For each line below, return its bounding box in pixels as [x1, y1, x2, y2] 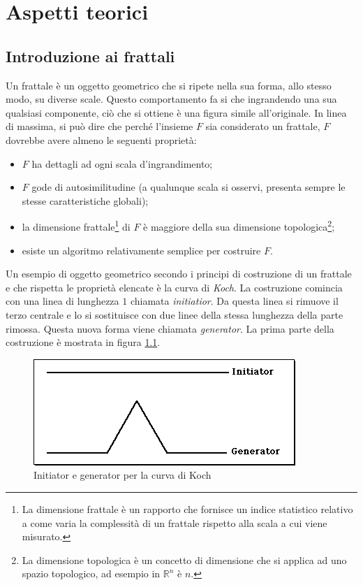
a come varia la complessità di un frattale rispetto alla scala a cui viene [22, 515, 327, 530]
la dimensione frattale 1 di [22, 217, 131, 233]
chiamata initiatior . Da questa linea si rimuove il [130, 294, 339, 308]
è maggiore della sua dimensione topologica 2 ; [143, 217, 335, 233]
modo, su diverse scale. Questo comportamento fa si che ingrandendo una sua [6, 92, 337, 106]
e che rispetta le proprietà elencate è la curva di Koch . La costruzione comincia [6, 280, 343, 294]
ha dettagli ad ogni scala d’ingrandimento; [31, 156, 213, 171]
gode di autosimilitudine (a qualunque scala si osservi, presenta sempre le [31, 180, 346, 194]
